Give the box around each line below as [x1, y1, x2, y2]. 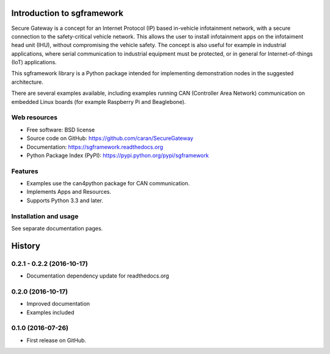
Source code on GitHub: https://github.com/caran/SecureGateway [26, 135, 194, 142]
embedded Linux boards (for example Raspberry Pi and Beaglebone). [11, 98, 186, 105]
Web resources [11, 113, 58, 122]
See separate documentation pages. [11, 225, 103, 232]
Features [11, 167, 38, 175]
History [11, 240, 41, 251]
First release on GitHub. [26, 336, 87, 344]
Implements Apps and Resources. [26, 188, 112, 196]
